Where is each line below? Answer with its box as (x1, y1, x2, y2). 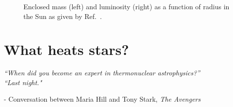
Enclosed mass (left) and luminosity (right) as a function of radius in (23, 1, 230, 11)
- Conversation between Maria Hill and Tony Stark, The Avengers (4, 93, 201, 104)
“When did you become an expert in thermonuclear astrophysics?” (4, 68, 200, 78)
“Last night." (4, 77, 42, 87)
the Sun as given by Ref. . (23, 11, 102, 21)
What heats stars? (4, 39, 129, 59)
